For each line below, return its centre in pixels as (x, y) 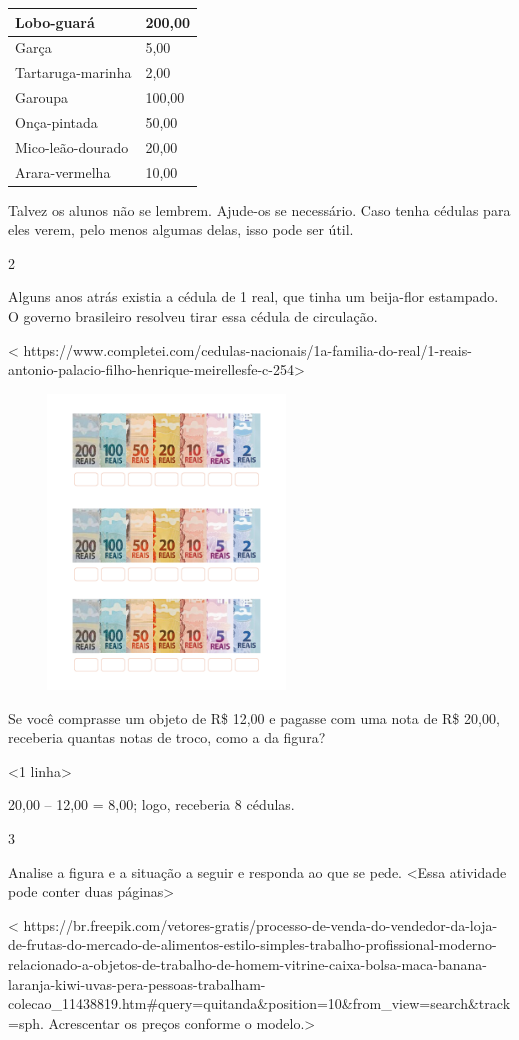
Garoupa (42, 97)
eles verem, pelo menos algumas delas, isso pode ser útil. (181, 229)
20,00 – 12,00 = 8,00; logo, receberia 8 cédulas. (151, 804)
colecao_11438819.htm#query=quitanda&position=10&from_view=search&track (259, 1003)
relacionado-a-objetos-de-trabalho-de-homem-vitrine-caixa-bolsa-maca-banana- (247, 963)
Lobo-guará (55, 21)
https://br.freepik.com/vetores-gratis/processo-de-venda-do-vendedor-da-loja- (260, 924)
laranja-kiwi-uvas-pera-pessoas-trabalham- (137, 983)
